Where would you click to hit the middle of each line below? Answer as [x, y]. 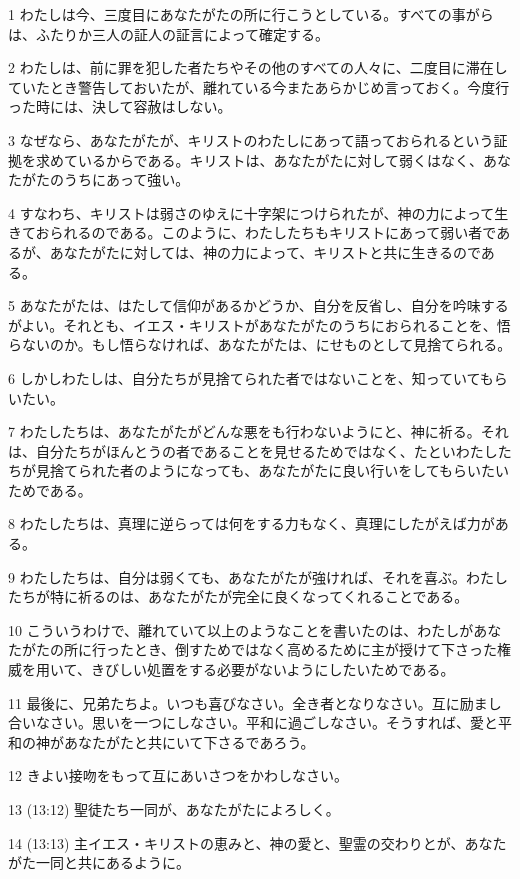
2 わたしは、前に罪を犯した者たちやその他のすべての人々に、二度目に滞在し [258, 67]
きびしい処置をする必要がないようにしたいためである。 [272, 669]
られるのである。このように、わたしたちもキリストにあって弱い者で [273, 232]
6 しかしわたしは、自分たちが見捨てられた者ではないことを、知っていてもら [258, 377]
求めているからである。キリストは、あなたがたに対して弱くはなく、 [259, 159]
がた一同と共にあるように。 [99, 862]
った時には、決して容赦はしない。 [120, 106]
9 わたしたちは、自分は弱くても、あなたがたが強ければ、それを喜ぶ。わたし [258, 576]
